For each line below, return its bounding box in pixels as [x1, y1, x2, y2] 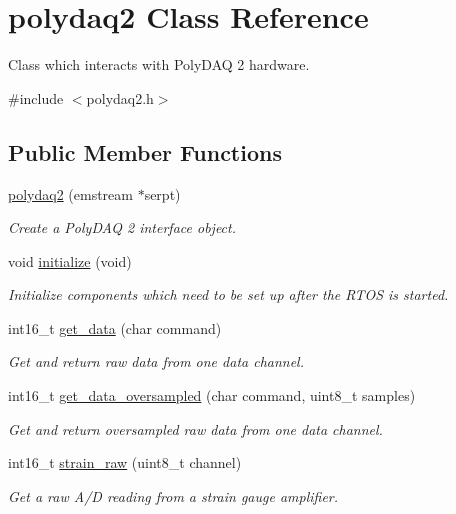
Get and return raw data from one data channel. [8, 351, 305, 372]
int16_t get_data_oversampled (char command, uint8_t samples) [8, 385, 416, 406]
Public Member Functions [8, 136, 282, 167]
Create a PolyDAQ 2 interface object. [8, 217, 237, 238]
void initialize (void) [8, 250, 132, 271]
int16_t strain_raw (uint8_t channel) [8, 452, 242, 473]
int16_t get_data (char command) [8, 317, 222, 338]
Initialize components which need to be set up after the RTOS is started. [8, 284, 449, 305]
